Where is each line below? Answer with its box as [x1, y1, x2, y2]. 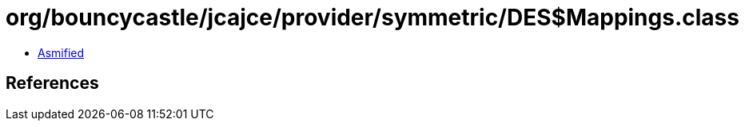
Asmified [38, 45, 85, 60]
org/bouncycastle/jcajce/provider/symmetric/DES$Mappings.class [6, 4, 739, 31]
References [6, 73, 99, 94]
